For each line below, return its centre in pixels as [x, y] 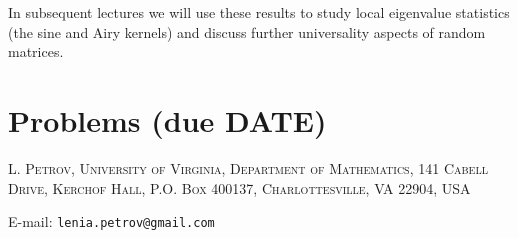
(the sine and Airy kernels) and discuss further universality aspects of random [247, 31]
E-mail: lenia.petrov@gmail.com [111, 221]
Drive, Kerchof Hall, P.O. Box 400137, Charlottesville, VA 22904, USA [239, 187]
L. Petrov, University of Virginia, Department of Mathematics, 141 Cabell [248, 167]
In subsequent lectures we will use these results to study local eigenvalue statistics [259, 12]
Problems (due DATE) [167, 119]
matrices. [36, 51]
